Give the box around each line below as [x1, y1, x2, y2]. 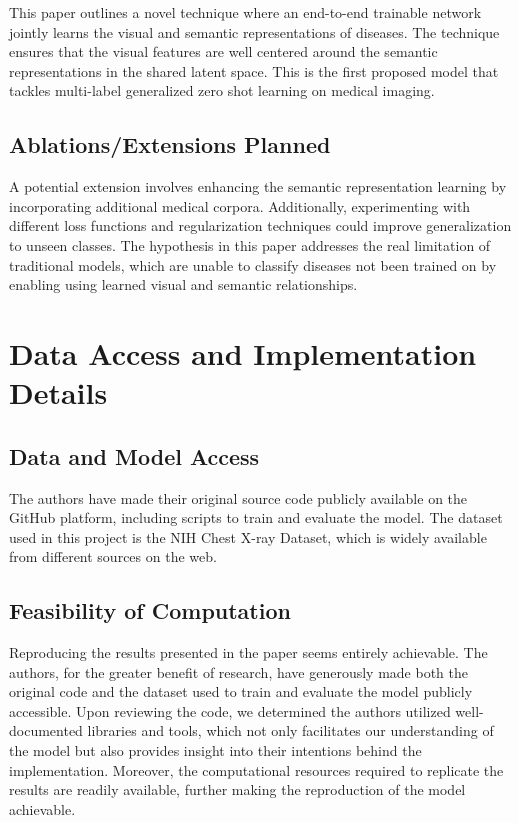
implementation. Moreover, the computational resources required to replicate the [9, 759, 504, 780]
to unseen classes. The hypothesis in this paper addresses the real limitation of [9, 234, 491, 255]
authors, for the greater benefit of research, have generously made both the [9, 661, 469, 682]
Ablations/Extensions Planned [9, 129, 331, 160]
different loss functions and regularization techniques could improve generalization [9, 215, 512, 236]
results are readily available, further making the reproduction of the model [9, 779, 466, 800]
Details [9, 372, 108, 413]
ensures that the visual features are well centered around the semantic [9, 41, 438, 62]
